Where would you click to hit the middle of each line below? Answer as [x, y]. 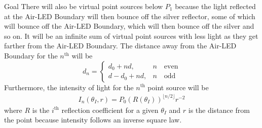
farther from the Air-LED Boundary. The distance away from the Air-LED [120, 46]
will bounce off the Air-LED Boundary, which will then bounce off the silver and [129, 26]
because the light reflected [215, 6]
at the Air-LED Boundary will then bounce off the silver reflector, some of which [130, 16]
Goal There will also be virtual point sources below [84, 6]
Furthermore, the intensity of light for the [69, 87]
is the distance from [219, 110]
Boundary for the [31, 55]
